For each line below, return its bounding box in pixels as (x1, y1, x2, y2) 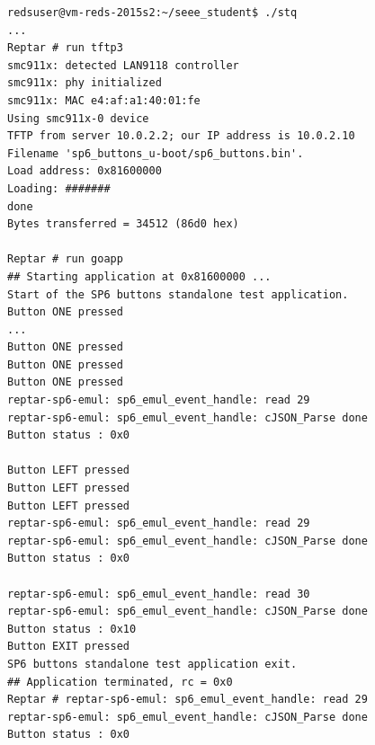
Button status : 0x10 (7, 622, 137, 635)
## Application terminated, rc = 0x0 (7, 675, 233, 688)
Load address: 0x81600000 (7, 164, 162, 178)
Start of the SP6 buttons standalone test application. (7, 288, 349, 301)
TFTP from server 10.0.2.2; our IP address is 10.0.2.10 (7, 129, 355, 143)
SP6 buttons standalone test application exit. (7, 657, 298, 670)
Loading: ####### (7, 182, 111, 195)
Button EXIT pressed (7, 640, 130, 653)
